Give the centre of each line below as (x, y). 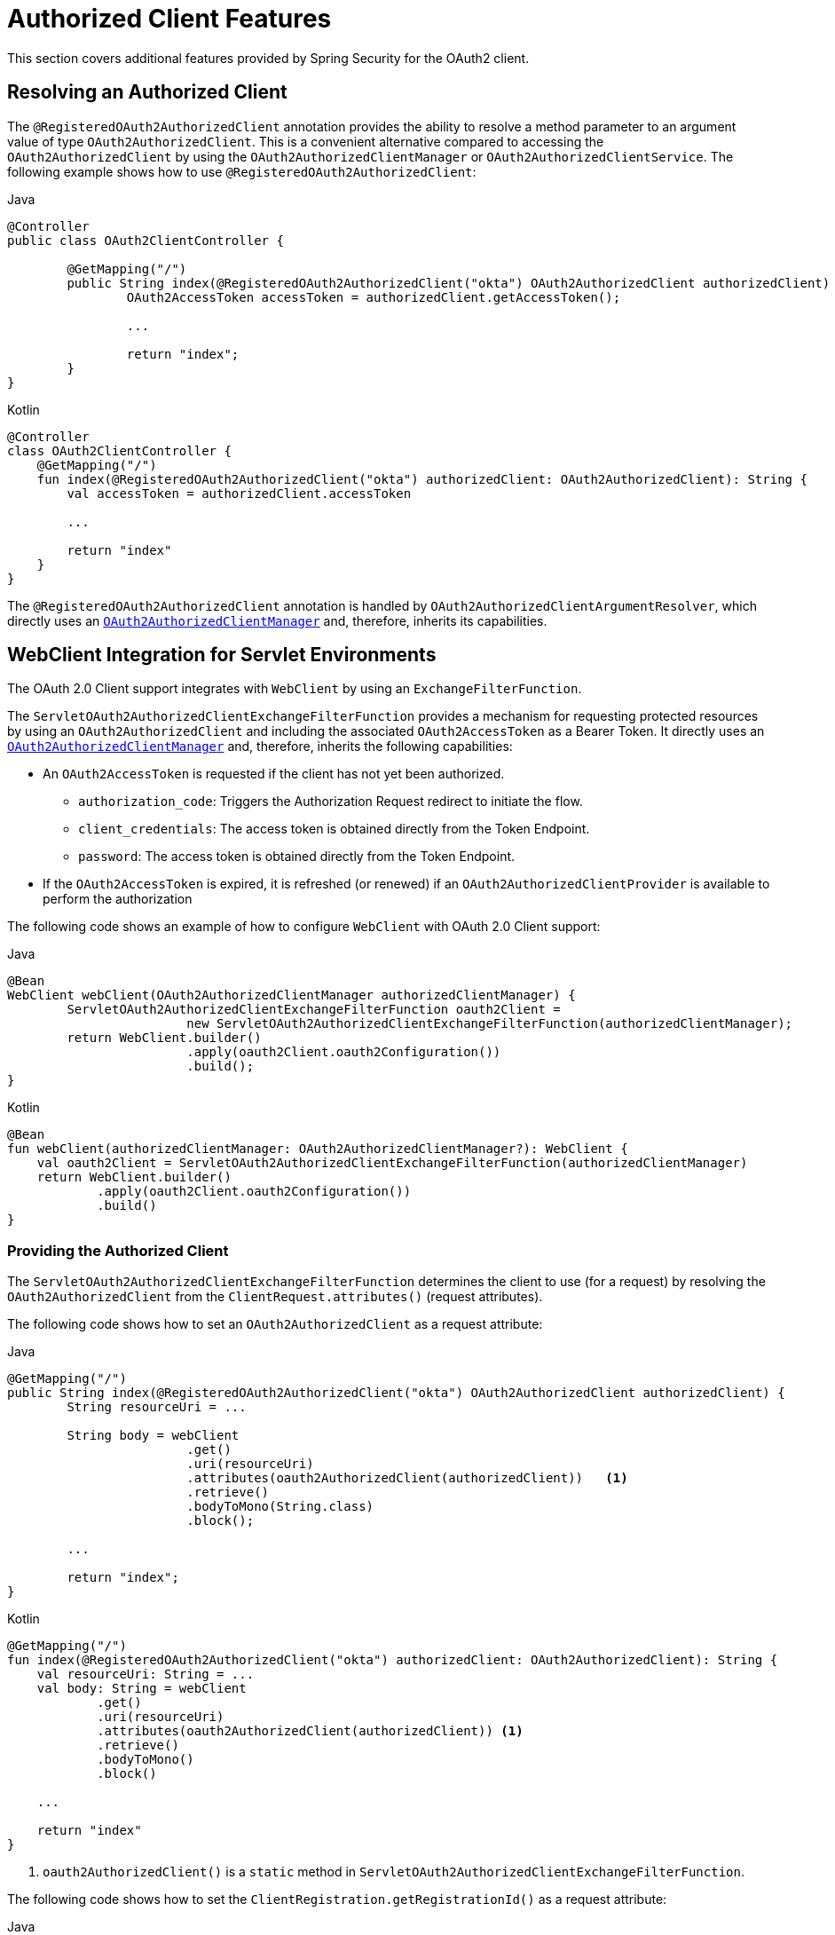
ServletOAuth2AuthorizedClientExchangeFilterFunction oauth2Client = (314, 1010)
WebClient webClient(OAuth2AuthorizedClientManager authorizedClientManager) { (291, 995)
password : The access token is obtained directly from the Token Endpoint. (297, 857)
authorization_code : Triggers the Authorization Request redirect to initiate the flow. (331, 802)
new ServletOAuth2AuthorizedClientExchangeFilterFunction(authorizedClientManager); (490, 1024)
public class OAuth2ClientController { (146, 240)
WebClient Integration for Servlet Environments (222, 655)
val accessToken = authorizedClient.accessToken (239, 493)
